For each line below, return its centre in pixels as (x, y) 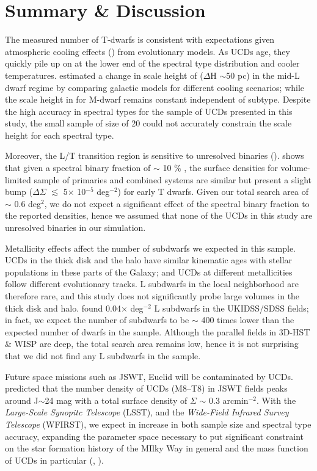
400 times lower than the (248, 320)
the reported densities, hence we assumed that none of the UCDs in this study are (159, 215)
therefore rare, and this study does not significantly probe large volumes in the (152, 296)
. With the (276, 400)
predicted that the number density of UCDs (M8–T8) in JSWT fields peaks (146, 388)
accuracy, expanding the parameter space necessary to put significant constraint (155, 436)
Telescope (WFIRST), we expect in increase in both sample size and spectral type (158, 424)
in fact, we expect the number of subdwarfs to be (97, 320)
